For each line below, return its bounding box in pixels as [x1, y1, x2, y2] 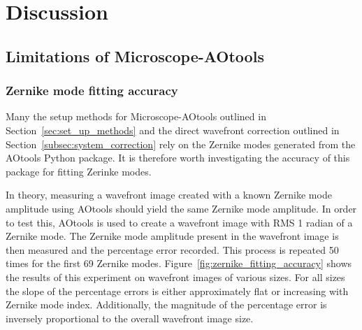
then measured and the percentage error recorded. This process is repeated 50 [6, 242, 339, 257]
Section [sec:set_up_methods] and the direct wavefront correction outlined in [6, 122, 340, 137]
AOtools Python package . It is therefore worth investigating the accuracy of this [6, 150, 350, 165]
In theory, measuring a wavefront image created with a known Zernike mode [6, 187, 332, 202]
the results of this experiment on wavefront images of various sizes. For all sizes [6, 269, 345, 284]
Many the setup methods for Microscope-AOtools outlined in [6, 109, 266, 124]
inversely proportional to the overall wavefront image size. [6, 310, 254, 325]
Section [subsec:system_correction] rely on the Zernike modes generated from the [6, 136, 356, 151]
